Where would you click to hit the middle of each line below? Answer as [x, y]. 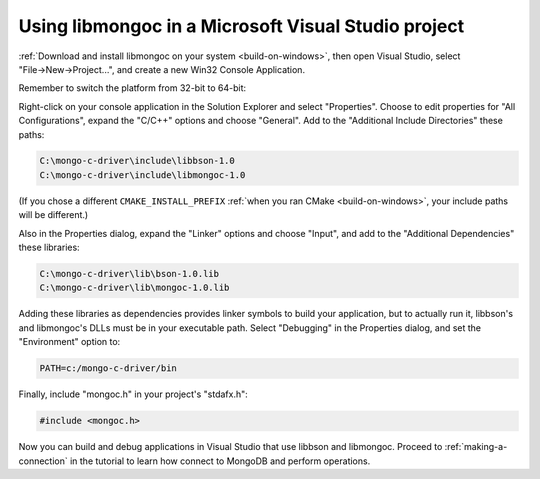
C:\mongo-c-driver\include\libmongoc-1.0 [142, 174]
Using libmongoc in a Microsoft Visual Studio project [241, 26]
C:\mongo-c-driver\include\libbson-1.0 [137, 161]
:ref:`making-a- [476, 447]
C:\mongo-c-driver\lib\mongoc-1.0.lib [134, 288]
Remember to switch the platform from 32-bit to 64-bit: [132, 88]
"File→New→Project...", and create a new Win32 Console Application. [161, 69]
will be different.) [53, 215]
